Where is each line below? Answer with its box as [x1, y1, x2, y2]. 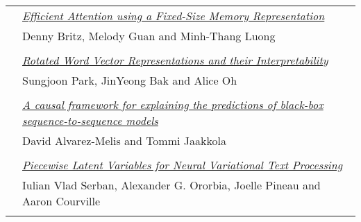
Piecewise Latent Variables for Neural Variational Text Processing [22, 157, 343, 173]
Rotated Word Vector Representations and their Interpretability [22, 52, 328, 68]
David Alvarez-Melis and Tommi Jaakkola [22, 133, 226, 148]
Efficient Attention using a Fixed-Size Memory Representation [22, 8, 325, 24]
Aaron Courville [22, 193, 101, 209]
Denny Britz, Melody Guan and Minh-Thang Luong [22, 28, 276, 44]
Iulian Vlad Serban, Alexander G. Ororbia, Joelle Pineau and [22, 177, 321, 193]
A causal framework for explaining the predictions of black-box [22, 96, 324, 112]
